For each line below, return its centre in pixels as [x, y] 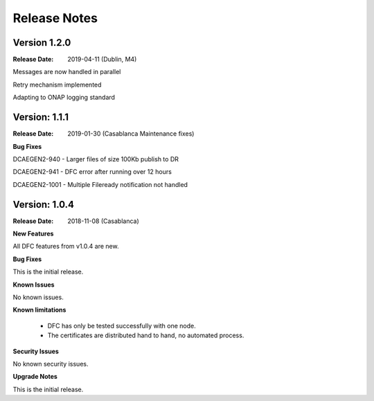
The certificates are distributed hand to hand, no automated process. [146, 335]
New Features [33, 233]
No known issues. [38, 297]
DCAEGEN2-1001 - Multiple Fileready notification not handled [100, 184]
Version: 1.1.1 [41, 117]
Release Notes [55, 18]
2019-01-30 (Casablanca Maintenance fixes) [131, 134]
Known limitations [39, 310]
